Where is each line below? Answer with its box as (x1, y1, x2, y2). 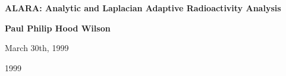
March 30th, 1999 (5, 42, 69, 54)
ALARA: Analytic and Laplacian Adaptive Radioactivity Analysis (5, 2, 281, 14)
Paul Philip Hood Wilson (5, 21, 111, 34)
